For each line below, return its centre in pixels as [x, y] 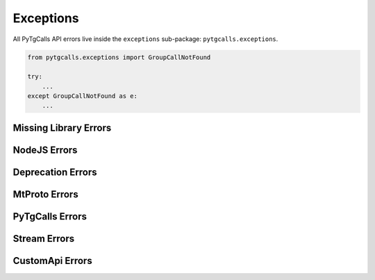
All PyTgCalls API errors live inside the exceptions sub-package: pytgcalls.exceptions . [145, 39]
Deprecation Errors [55, 172]
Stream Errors [44, 239]
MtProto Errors [46, 194]
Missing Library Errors [62, 127]
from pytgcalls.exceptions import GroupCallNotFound [119, 57]
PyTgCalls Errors [50, 216]
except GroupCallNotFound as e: [83, 96]
